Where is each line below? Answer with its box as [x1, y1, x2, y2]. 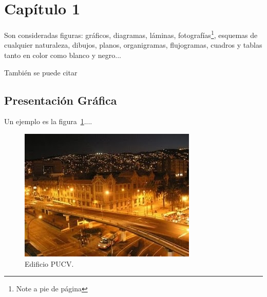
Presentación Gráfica [4, 92, 117, 108]
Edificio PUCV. [25, 258, 74, 269]
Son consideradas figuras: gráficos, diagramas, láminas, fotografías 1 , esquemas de [4, 28, 258, 40]
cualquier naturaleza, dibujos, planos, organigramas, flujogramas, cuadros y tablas [4, 39, 262, 50]
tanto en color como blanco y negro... [4, 49, 121, 60]
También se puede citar [4, 67, 78, 77]
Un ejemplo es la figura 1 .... [4, 116, 92, 127]
